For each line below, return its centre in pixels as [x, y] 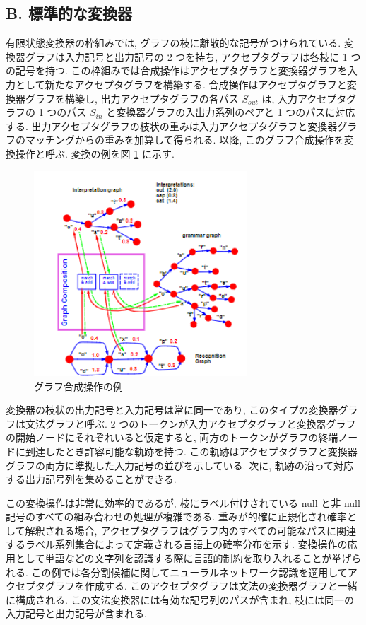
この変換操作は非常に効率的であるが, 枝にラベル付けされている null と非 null [183, 502]
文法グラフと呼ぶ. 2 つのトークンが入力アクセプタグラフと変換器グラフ [190, 423]
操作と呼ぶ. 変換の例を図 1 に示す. [95, 153]
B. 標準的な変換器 [69, 13]
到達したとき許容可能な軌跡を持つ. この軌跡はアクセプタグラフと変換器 [191, 451]
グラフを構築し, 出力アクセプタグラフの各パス [132, 98]
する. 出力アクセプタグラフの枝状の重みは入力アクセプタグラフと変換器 [172, 125]
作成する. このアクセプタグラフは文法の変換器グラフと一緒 [221, 586]
